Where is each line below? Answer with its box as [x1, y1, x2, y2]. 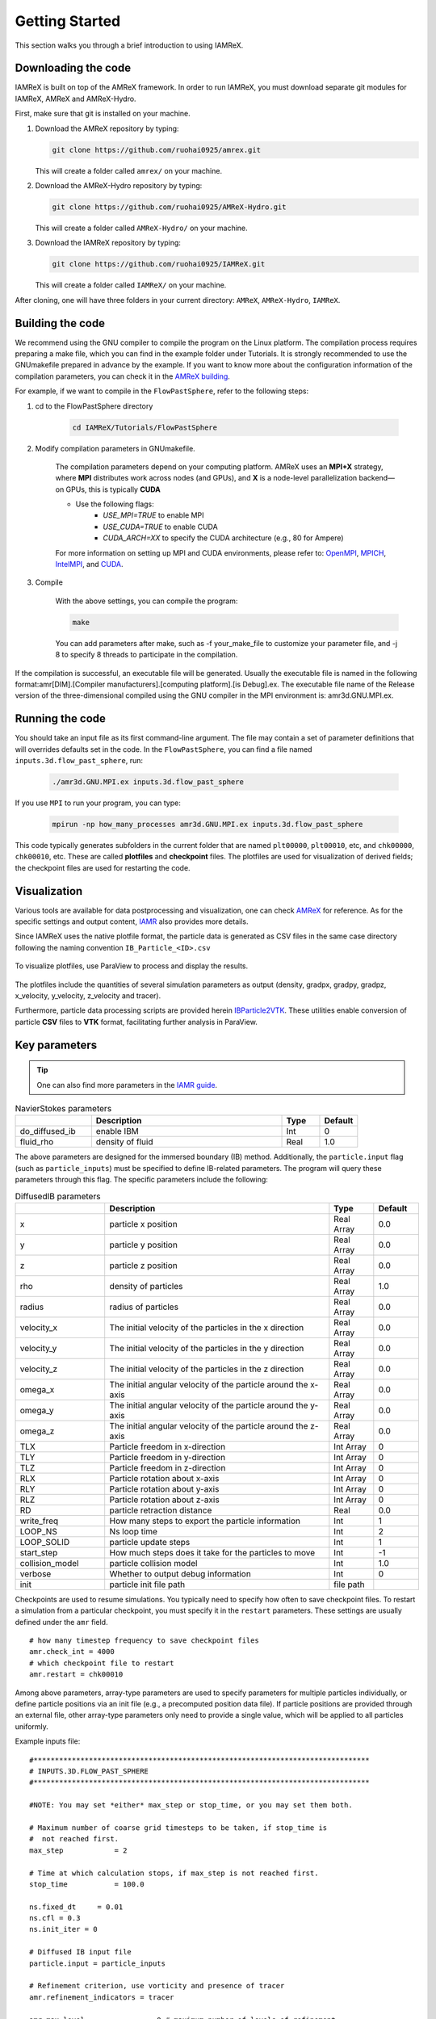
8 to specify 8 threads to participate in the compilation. [55, 650, 238, 660]
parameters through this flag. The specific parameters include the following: [15, 1175, 268, 1185]
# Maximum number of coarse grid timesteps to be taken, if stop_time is [29, 1823, 328, 1832]
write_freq [19, 1515, 59, 1526]
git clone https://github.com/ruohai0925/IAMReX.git [52, 259, 266, 269]
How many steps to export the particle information [109, 1515, 300, 1526]
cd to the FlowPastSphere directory [35, 401, 153, 411]
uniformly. [15, 1721, 48, 1731]
